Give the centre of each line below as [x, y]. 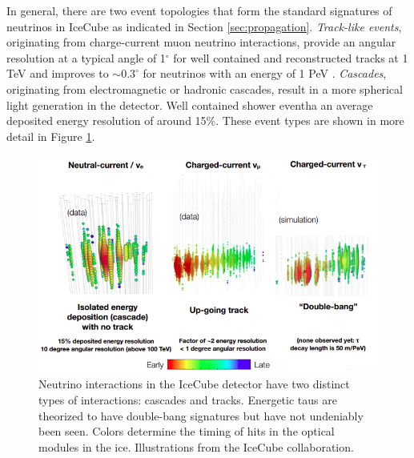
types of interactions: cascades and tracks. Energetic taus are [188, 399]
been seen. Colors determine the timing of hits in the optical [187, 431]
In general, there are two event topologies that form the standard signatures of [199, 10]
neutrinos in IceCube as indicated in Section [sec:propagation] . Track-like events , [204, 26]
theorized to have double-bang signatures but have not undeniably [201, 415]
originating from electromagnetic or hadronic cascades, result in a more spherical [205, 88]
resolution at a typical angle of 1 [86, 57]
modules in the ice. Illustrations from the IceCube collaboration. [196, 446]
